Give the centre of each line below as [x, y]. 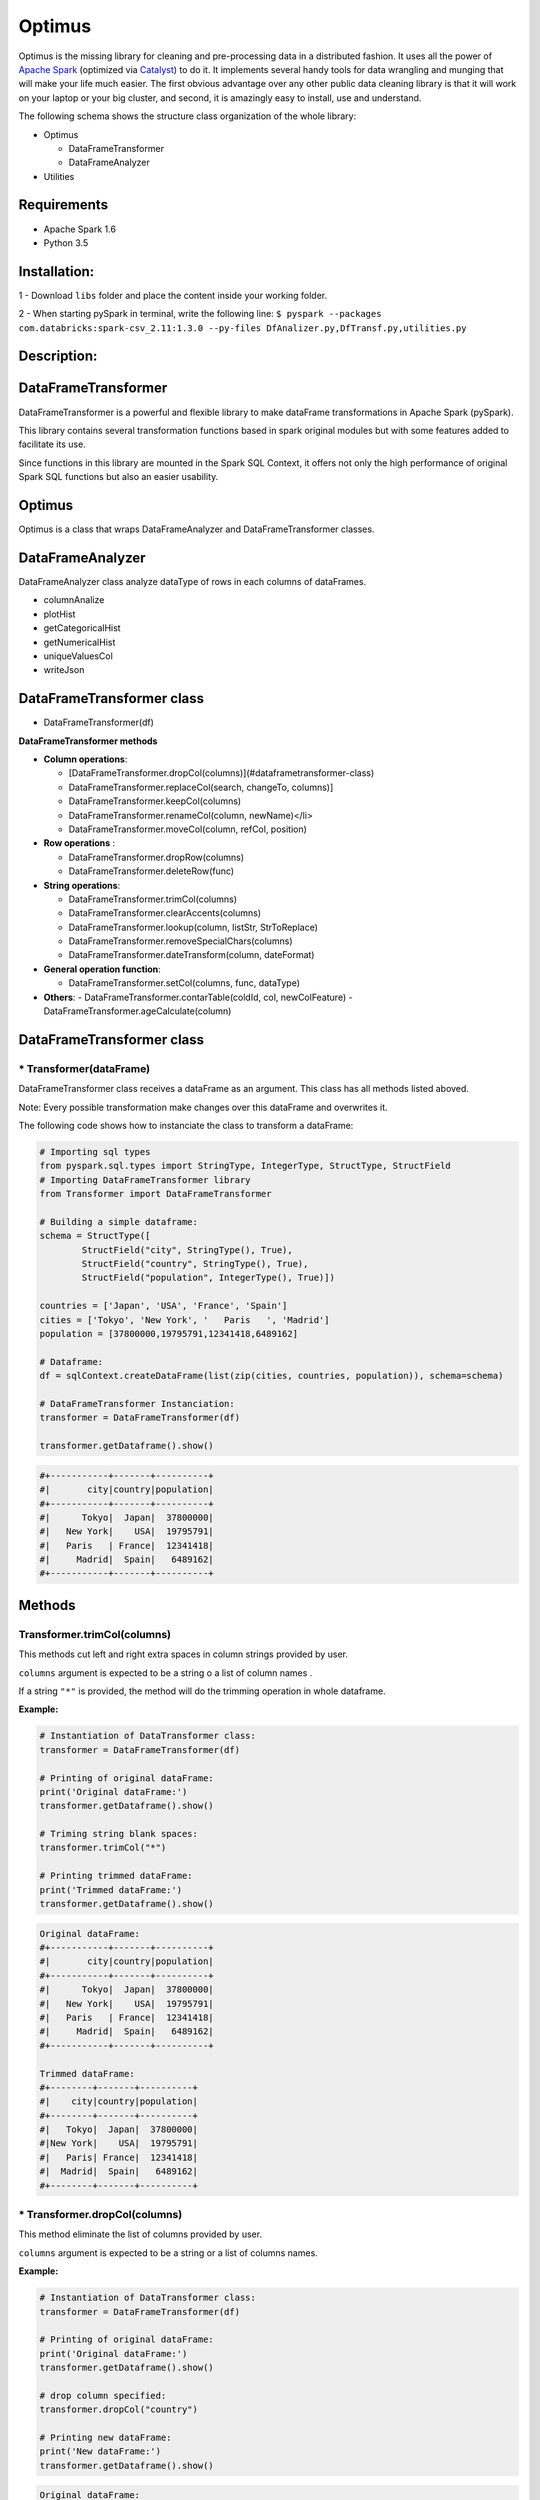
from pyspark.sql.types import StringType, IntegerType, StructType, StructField [245, 1166]
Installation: [56, 271]
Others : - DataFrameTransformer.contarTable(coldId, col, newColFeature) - [198, 997]
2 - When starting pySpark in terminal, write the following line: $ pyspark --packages [200, 314]
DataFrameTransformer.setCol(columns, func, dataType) [184, 983]
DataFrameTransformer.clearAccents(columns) [165, 913]
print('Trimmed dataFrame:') [111, 1889]
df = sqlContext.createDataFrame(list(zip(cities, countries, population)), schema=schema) [271, 1376]
